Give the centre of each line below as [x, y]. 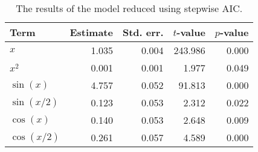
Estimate [91, 32]
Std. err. [143, 32]
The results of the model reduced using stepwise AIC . [129, 8]
